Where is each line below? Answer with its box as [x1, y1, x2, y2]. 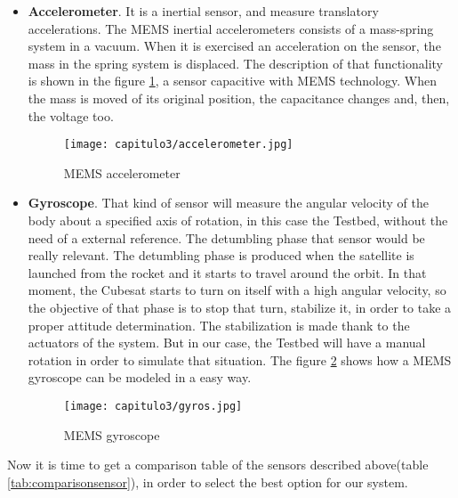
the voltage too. [28, 106, 114, 125]
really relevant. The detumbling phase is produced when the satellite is [28, 246, 414, 265]
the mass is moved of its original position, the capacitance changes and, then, [28, 88, 450, 107]
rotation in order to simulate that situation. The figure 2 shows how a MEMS [28, 350, 452, 369]
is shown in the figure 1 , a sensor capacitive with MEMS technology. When [28, 71, 437, 90]
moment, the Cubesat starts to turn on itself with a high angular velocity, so [28, 281, 446, 299]
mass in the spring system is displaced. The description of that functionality [28, 53, 443, 72]
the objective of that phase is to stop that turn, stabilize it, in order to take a [28, 298, 452, 316]
